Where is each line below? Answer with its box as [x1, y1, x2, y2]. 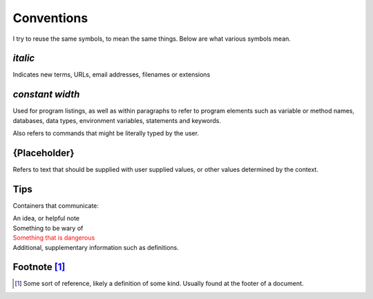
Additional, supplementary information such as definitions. [12, 243, 180, 251]
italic [12, 52, 35, 64]
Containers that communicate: [12, 201, 99, 210]
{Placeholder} [12, 147, 75, 159]
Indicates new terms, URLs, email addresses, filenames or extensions [12, 70, 211, 79]
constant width [12, 88, 80, 100]
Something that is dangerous [12, 233, 95, 242]
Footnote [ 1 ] [12, 261, 66, 273]
